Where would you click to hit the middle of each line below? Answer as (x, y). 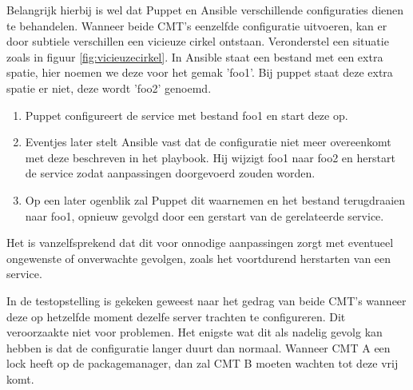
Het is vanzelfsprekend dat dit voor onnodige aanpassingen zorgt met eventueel (200, 243)
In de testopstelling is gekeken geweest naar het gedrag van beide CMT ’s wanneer (206, 300)
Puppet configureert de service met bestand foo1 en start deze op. (187, 115)
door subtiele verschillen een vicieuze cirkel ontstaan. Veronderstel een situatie (198, 41)
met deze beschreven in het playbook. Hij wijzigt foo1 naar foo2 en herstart (210, 157)
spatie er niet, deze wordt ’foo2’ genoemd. (109, 88)
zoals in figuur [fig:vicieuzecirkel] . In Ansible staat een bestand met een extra (195, 56)
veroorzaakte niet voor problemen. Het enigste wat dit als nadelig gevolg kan (195, 332)
